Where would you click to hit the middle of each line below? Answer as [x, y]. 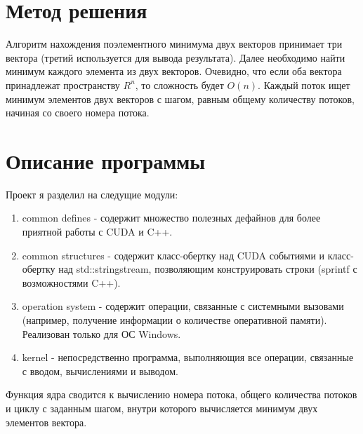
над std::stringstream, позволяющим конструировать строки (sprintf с [208, 269]
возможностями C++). [71, 282]
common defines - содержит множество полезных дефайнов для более [171, 218]
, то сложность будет [179, 84]
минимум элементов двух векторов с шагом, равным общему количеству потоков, [180, 99]
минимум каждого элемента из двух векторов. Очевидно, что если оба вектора [174, 71]
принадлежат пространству [63, 84]
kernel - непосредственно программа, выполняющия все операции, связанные [188, 357]
